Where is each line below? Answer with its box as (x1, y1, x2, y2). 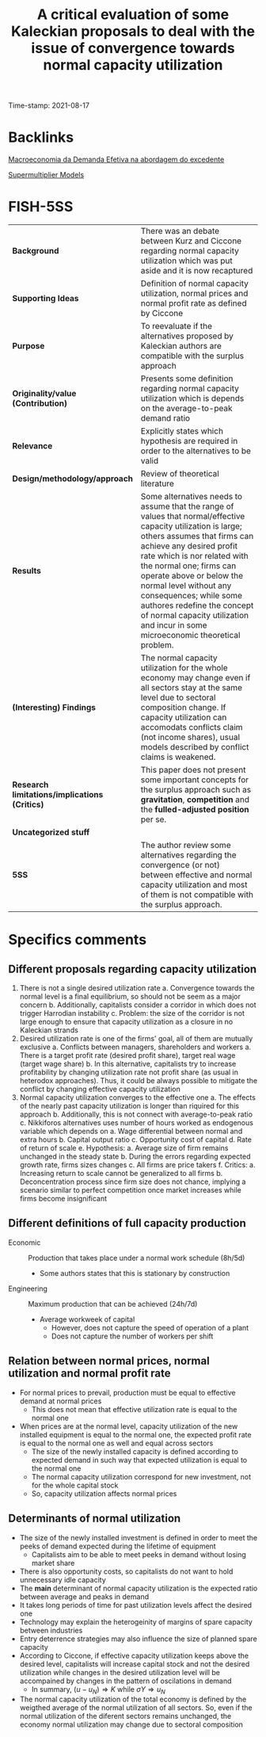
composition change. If (140, 702, 226, 713)
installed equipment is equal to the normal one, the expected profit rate (19, 1430, 252, 1439)
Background (12, 246, 59, 257)
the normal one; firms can (140, 560, 237, 571)
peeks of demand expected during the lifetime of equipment (19, 1541, 216, 1551)
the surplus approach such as (140, 785, 252, 796)
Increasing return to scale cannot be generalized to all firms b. (19, 1169, 223, 1178)
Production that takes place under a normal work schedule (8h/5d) (28, 1253, 245, 1262)
